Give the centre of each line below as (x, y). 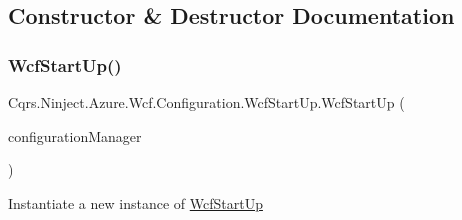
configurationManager (75, 135)
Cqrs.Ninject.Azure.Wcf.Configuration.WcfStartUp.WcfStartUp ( (206, 102)
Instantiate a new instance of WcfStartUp (135, 202)
